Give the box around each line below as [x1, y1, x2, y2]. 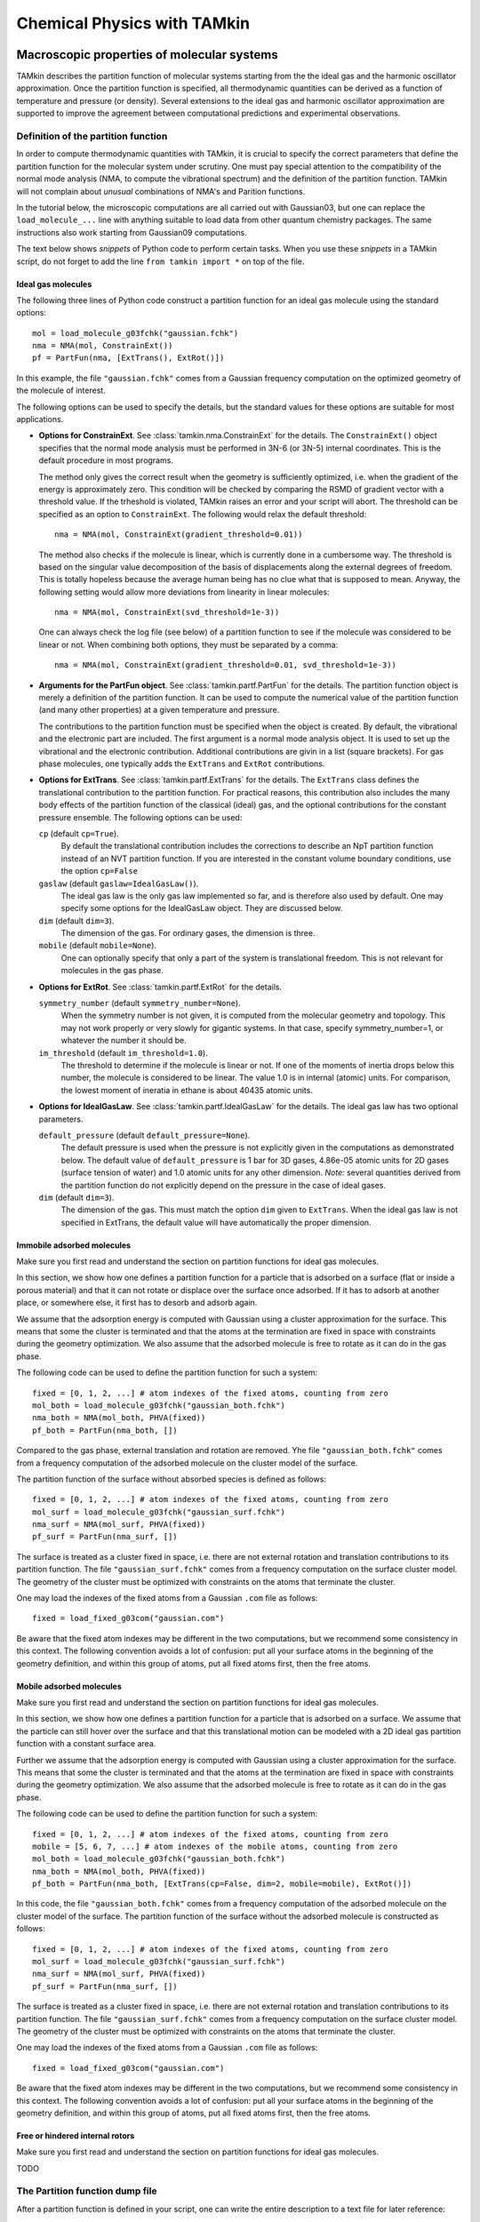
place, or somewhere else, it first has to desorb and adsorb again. [16, 1298, 258, 1308]
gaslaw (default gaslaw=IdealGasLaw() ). [38, 878, 199, 889]
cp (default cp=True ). [38, 827, 119, 839]
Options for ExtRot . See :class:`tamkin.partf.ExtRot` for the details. [38, 981, 283, 992]
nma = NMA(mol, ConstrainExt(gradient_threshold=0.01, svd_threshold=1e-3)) [54, 660, 397, 670]
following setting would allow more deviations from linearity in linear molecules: [38, 587, 330, 597]
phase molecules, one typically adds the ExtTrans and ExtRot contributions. [38, 758, 325, 769]
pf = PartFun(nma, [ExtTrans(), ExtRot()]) [32, 353, 225, 364]
